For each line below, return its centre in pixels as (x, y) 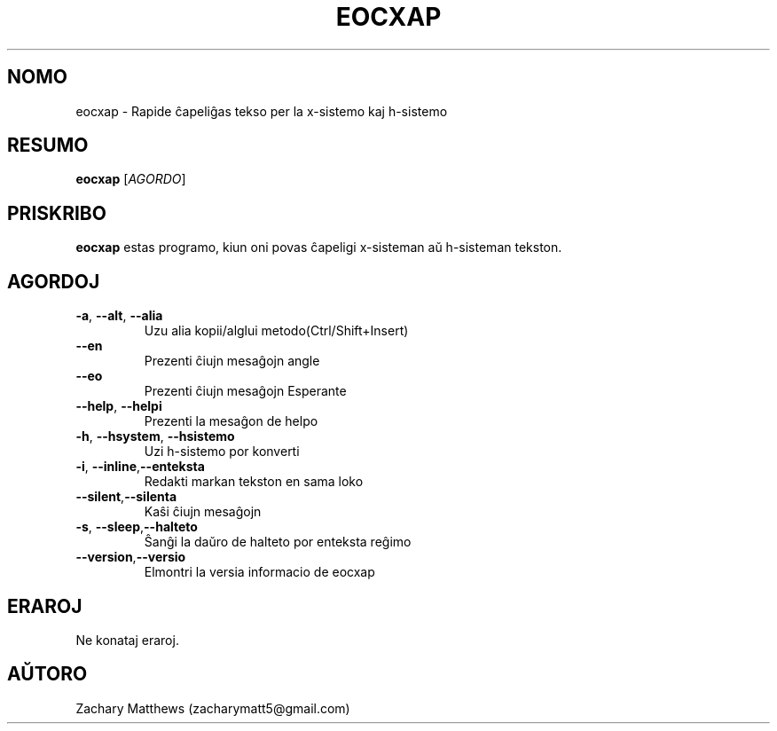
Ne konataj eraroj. (127, 640)
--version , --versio (131, 557)
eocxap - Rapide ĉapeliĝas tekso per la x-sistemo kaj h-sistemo (262, 111)
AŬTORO (47, 674)
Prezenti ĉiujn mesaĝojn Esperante (245, 391)
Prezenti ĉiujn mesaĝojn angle (232, 361)
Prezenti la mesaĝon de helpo (231, 421)
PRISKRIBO (57, 213)
